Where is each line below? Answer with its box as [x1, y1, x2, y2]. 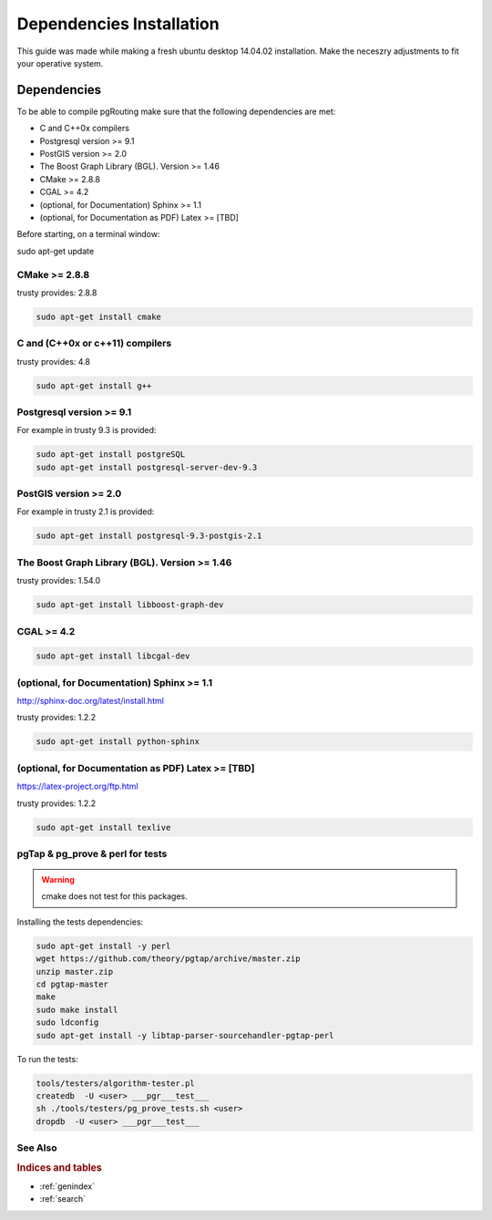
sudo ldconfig [36, 1018, 99, 1028]
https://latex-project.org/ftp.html [16, 781, 138, 792]
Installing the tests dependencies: [16, 916, 144, 927]
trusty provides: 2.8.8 [16, 287, 97, 298]
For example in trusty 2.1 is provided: [16, 506, 155, 517]
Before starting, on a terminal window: [16, 229, 160, 240]
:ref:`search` [39, 1194, 87, 1204]
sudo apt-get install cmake [36, 311, 161, 322]
